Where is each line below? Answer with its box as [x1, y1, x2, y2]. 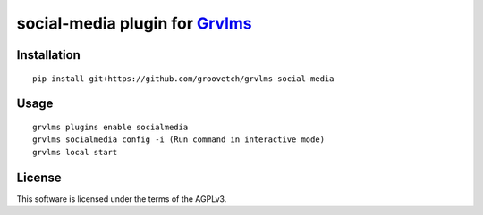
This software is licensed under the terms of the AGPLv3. [16, 193, 227, 204]
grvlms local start [32, 147, 118, 157]
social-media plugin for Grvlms [16, 13, 252, 33]
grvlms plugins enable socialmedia [32, 121, 189, 132]
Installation [16, 47, 80, 62]
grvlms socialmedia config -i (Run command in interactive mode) [32, 135, 326, 145]
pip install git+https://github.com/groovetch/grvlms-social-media [32, 73, 335, 84]
